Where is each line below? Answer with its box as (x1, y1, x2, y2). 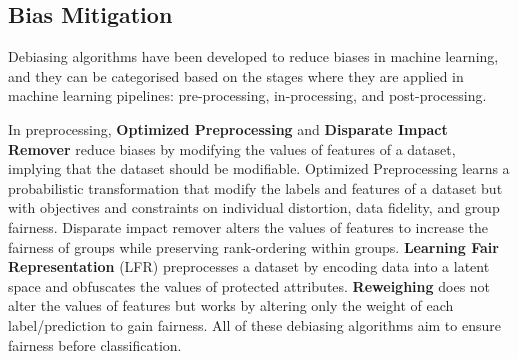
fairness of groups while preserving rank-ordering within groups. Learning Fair (8, 236, 499, 257)
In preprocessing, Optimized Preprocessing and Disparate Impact (8, 118, 448, 139)
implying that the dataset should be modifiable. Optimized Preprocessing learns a (8, 158, 510, 179)
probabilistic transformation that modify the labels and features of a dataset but (8, 177, 503, 198)
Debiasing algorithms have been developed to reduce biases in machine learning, (8, 46, 499, 67)
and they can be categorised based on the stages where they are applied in (8, 65, 464, 86)
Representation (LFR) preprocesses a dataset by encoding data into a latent (8, 256, 490, 277)
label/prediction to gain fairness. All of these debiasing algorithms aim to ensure (8, 314, 501, 335)
